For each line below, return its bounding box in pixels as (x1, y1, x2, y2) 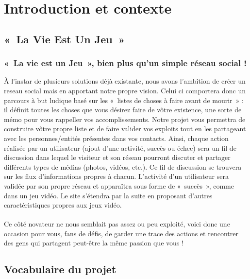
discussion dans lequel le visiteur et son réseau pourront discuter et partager (4, 152, 231, 162)
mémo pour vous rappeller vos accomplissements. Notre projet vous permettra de (4, 114, 246, 124)
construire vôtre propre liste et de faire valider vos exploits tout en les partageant (4, 123, 246, 134)
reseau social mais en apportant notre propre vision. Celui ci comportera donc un (4, 85, 246, 95)
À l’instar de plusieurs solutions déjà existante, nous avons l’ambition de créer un (4, 76, 246, 86)
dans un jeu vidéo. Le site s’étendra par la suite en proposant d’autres (4, 190, 213, 200)
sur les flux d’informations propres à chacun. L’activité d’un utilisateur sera (4, 171, 229, 181)
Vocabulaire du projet (4, 262, 117, 277)
